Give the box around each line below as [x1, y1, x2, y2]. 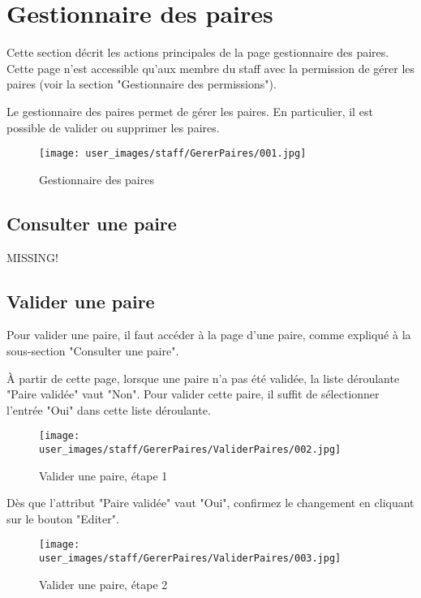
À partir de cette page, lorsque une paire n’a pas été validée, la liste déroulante [6, 369, 400, 386]
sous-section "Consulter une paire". [6, 342, 179, 359]
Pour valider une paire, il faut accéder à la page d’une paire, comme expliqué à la [6, 326, 411, 343]
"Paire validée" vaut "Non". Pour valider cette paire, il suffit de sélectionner [6, 385, 380, 402]
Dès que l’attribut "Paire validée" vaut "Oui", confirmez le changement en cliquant [6, 494, 415, 511]
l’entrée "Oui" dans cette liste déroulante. [6, 401, 211, 418]
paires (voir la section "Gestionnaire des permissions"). [6, 75, 277, 92]
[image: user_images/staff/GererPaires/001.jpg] [39, 148, 307, 160]
